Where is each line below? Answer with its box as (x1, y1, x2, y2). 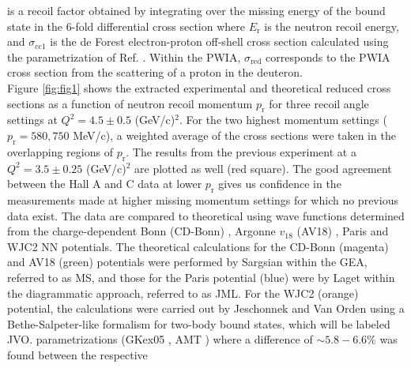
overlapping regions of (7, 143, 113, 160)
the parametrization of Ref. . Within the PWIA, (7, 48, 241, 65)
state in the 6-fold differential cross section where (7, 17, 245, 34)
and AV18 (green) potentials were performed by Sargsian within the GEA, (7, 253, 368, 270)
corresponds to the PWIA (266, 48, 390, 65)
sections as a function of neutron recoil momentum (7, 95, 253, 111)
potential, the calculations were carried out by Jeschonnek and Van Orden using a (7, 300, 405, 317)
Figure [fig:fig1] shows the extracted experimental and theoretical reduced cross (7, 79, 391, 96)
